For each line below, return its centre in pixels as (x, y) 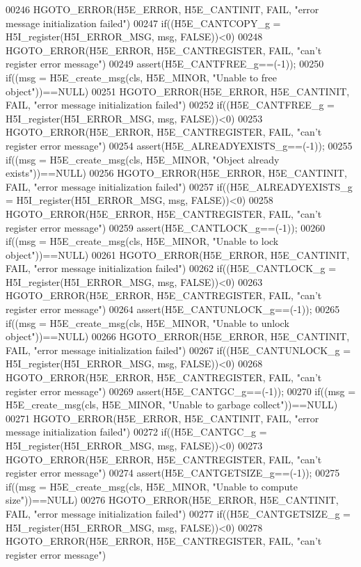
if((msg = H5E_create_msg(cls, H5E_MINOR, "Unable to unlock (147, 322)
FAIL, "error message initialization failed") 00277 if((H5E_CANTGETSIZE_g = (178, 513)
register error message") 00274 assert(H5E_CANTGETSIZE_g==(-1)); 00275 (173, 473)
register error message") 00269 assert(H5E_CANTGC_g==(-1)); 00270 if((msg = (181, 391)
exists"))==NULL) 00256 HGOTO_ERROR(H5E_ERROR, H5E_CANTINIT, (176, 173)
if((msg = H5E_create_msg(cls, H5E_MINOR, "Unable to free (141, 77)
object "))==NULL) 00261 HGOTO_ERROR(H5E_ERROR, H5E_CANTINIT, (178, 254)
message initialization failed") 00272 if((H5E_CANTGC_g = (136, 432)
